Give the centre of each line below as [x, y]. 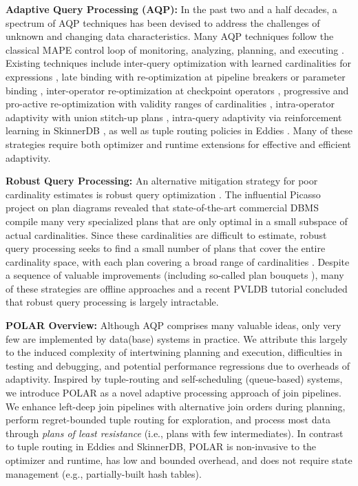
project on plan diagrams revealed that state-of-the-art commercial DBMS [162, 208]
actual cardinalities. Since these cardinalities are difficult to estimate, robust [166, 234]
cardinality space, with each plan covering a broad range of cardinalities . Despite [178, 261]
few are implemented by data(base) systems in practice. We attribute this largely [177, 338]
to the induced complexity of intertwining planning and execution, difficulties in [174, 352]
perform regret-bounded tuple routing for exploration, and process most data [168, 420]
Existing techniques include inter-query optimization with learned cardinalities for [178, 63]
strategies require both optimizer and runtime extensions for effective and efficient [178, 144]
